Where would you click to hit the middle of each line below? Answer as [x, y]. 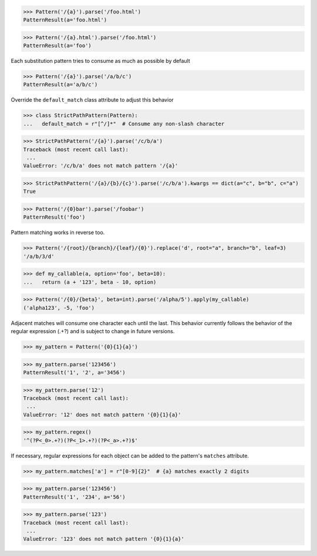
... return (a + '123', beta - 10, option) [90, 282]
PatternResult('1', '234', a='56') [74, 497]
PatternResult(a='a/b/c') [60, 85]
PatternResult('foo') [54, 217]
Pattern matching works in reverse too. [58, 233]
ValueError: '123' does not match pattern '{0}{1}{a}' [104, 539]
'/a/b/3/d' [39, 256]
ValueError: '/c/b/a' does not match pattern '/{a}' [101, 166]
